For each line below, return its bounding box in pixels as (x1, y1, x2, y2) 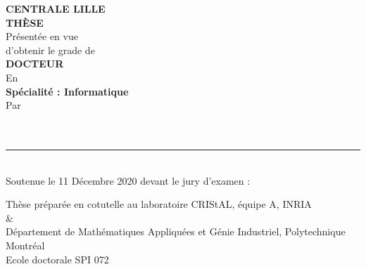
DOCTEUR (6, 56, 64, 71)
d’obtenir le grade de (6, 42, 95, 57)
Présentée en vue (6, 29, 78, 44)
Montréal (6, 237, 45, 252)
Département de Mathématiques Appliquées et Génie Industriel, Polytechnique (6, 224, 346, 239)
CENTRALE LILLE (6, 1, 106, 15)
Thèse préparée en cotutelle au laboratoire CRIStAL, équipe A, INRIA (6, 197, 312, 211)
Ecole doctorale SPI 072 (6, 251, 109, 266)
